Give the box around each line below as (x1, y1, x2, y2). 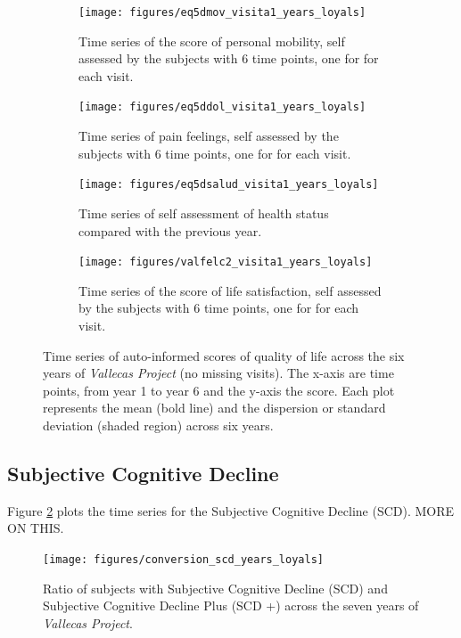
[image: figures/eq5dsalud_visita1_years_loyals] (78, 178, 379, 192)
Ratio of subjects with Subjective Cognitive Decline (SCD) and (43, 578, 388, 597)
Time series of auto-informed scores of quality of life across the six (43, 346, 405, 364)
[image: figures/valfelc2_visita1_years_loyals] (78, 256, 373, 269)
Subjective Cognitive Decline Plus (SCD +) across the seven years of (43, 596, 419, 615)
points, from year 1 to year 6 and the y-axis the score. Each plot (43, 380, 395, 399)
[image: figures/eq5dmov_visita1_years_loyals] (78, 6, 366, 19)
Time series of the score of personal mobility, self (78, 31, 345, 50)
